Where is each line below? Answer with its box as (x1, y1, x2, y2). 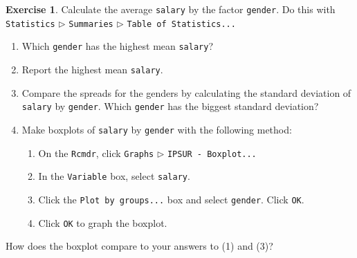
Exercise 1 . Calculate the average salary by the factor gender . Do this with (6, 2, 336, 16)
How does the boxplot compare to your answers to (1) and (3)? (6, 239, 273, 253)
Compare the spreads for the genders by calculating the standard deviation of (21, 85, 351, 100)
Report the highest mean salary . (21, 62, 163, 76)
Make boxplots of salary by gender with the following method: (21, 122, 292, 136)
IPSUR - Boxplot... (167, 149, 257, 159)
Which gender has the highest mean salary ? (21, 39, 214, 53)
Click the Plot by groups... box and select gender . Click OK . (38, 192, 304, 206)
